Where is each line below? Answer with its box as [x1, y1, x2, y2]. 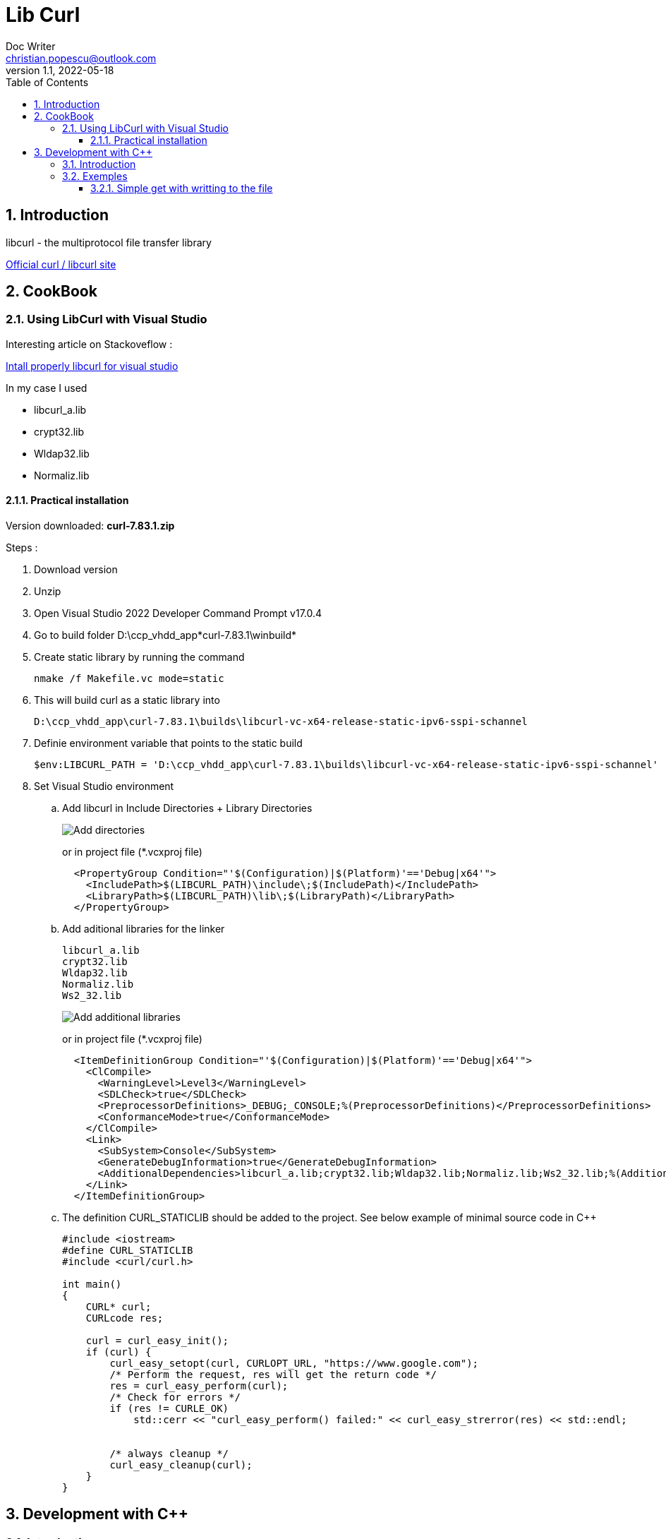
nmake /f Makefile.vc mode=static [34, 673, 224, 685]
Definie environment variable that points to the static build [34, 737, 303, 750]
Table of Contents [6, 76, 89, 88]
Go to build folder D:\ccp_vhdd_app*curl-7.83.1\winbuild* [34, 629, 297, 642]
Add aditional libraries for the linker [62, 923, 225, 935]
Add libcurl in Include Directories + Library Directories [62, 802, 313, 815]
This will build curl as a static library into [34, 694, 220, 707]
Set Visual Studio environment [34, 780, 174, 793]
